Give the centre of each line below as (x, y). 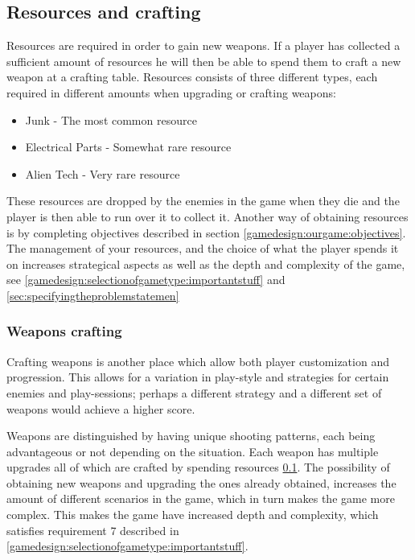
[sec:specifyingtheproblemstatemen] (93, 295)
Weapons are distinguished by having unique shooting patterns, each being (191, 436)
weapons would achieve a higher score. (101, 408)
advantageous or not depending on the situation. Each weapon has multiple (193, 451)
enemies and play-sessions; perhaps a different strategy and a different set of (194, 392)
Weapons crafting (64, 331)
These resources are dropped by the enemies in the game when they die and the (203, 201)
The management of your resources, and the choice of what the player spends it (203, 248)
